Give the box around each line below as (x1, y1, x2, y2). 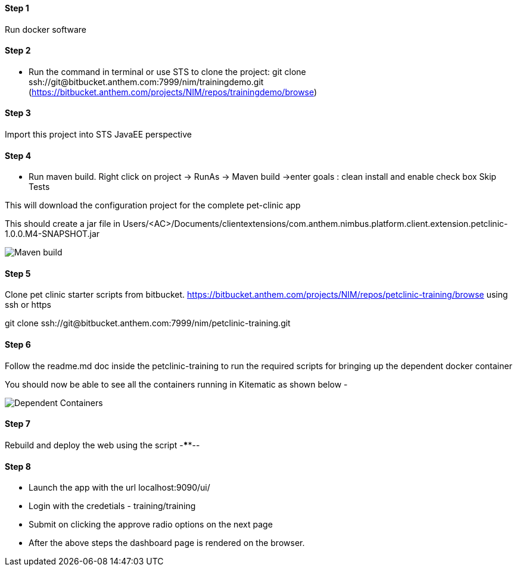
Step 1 (5, 3, 29, 13)
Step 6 (5, 339, 31, 350)
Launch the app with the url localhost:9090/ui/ (29, 482, 210, 493)
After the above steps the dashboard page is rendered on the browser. (29, 538, 305, 548)
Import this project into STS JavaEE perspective (5, 129, 192, 140)
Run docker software (5, 24, 86, 35)
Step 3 (5, 108, 31, 118)
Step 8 (5, 461, 31, 472)
